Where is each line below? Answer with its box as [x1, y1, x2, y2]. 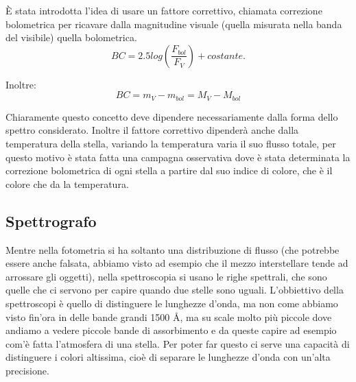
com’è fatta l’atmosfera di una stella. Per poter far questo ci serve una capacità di [5, 336, 350, 350]
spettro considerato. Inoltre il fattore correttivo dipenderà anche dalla [5, 123, 299, 137]
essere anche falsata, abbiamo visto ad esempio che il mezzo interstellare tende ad [5, 256, 348, 270]
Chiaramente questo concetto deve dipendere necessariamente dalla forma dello [5, 109, 338, 123]
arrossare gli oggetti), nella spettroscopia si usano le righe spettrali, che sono [5, 269, 327, 283]
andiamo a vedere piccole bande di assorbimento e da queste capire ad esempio [5, 323, 337, 337]
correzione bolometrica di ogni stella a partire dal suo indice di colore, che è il [5, 163, 333, 178]
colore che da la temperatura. [5, 176, 129, 191]
